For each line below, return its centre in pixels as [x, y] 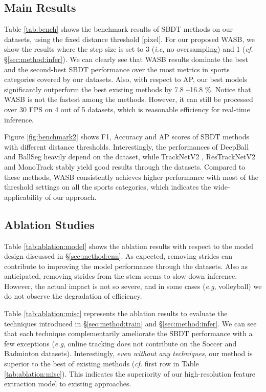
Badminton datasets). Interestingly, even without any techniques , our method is [128, 353]
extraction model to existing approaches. [68, 384]
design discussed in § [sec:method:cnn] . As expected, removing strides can [118, 256]
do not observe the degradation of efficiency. [73, 296]
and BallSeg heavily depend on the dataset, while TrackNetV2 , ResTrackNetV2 [130, 157]
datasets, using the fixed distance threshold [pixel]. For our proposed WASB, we [129, 39]
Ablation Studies [49, 224]
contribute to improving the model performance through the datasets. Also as [126, 266]
